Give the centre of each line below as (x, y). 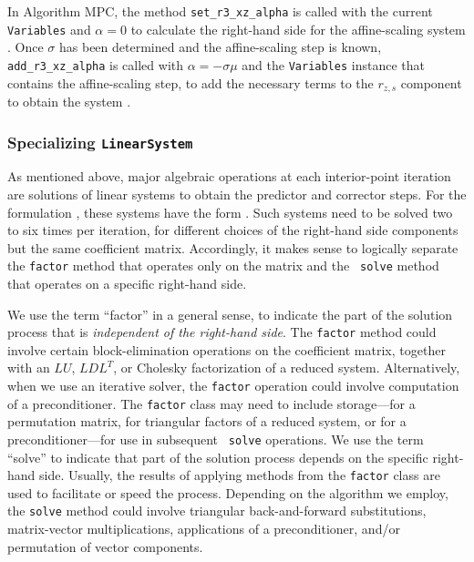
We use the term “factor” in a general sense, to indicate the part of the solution (230, 314)
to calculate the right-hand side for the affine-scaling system (298, 29)
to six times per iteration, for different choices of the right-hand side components (233, 230)
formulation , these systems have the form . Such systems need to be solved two (230, 212)
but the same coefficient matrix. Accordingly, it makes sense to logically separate (233, 247)
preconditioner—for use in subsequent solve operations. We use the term (216, 439)
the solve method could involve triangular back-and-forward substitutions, (217, 511)
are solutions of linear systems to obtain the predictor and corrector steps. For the (237, 194)
